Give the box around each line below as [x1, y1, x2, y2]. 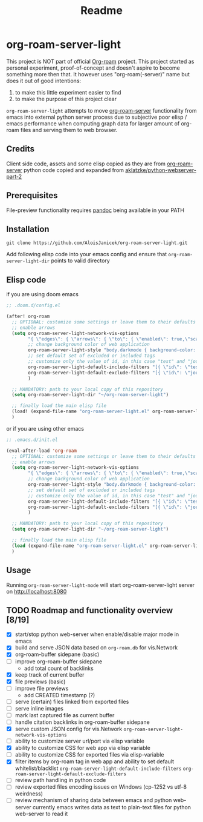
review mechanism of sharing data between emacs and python [14, 797, 172, 804]
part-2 [6, 173, 22, 180]
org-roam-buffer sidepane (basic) [14, 651, 100, 658]
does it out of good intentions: [6, 77, 82, 84]
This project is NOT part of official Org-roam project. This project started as [6, 58, 195, 65]
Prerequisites [6, 190, 58, 201]
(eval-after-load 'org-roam [6, 448, 77, 454]
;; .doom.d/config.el [6, 302, 61, 309]
